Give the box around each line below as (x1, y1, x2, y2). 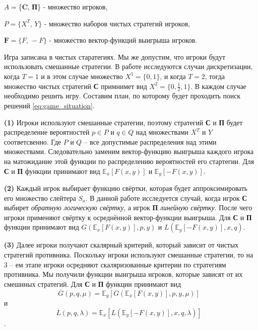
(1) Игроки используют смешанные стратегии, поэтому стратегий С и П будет (4, 117, 243, 127)
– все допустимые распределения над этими (84, 136, 217, 147)
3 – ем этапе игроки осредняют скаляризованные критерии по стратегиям (4, 259, 226, 269)
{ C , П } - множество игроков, (18, 1, 108, 11)
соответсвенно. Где (4, 136, 62, 147)
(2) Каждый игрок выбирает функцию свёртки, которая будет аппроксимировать (4, 183, 248, 193)
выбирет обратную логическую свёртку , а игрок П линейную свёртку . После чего (4, 202, 253, 213)
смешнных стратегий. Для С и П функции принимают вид (4, 278, 181, 289)
